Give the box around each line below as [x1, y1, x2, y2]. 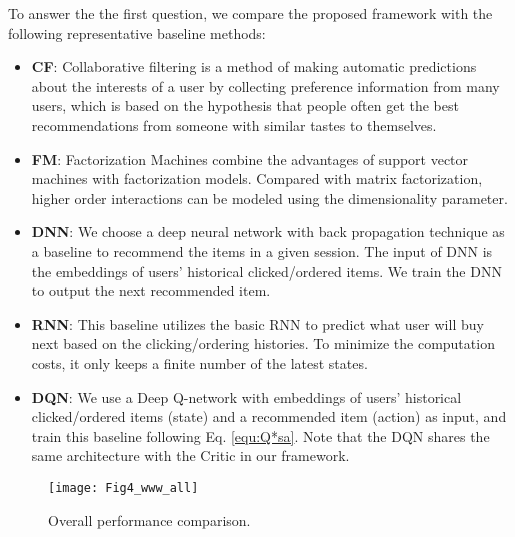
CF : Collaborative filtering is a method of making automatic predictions [31, 56, 477, 77]
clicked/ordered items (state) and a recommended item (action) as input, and [31, 406, 507, 427]
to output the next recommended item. [31, 280, 271, 301]
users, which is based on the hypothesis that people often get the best [31, 95, 459, 116]
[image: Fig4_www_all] [48, 480, 199, 495]
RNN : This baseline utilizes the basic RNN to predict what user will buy [31, 313, 484, 334]
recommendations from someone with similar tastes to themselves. [31, 114, 437, 135]
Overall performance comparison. [48, 509, 251, 530]
